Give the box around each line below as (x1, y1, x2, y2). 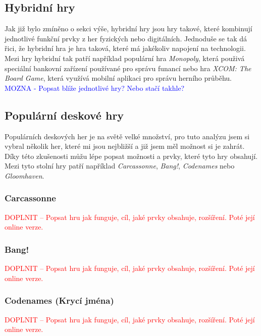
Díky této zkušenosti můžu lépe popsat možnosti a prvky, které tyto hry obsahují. (5, 150, 258, 161)
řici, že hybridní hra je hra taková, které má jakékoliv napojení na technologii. (5, 43, 246, 53)
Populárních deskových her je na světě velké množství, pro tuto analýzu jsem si (5, 131, 250, 141)
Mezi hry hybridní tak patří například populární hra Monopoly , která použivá (5, 52, 245, 63)
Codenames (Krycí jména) (5, 294, 114, 307)
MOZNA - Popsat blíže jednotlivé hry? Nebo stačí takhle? (5, 82, 185, 93)
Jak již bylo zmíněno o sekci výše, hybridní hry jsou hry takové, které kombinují (5, 23, 252, 34)
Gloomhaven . (5, 170, 44, 181)
